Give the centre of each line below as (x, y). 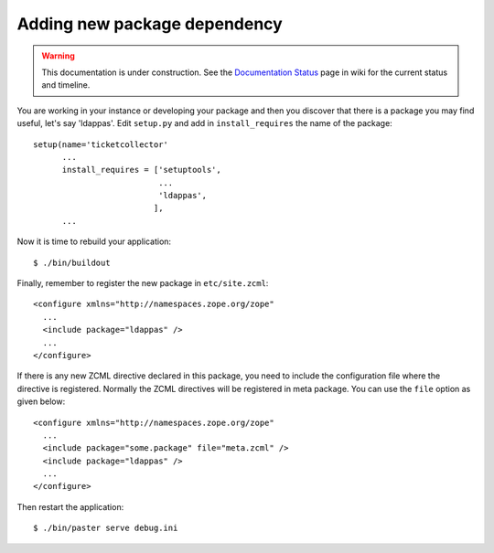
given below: (41, 401)
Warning (58, 56)
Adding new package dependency (150, 24)
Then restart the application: (70, 506)
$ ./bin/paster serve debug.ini (106, 528)
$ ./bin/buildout (72, 262)
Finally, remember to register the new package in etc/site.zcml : (143, 283)
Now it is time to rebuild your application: (94, 241)
